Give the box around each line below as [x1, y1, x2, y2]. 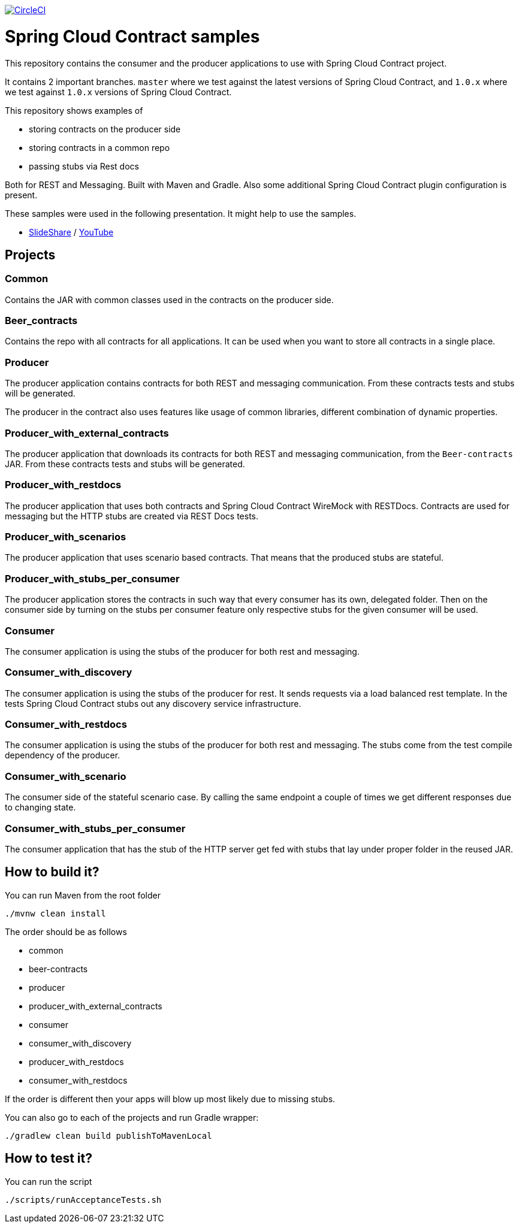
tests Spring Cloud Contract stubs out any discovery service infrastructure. [5, 698, 301, 709]
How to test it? [5, 1151, 92, 1166]
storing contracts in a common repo [29, 142, 170, 153]
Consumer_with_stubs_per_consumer [5, 822, 186, 834]
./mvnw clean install [5, 908, 106, 918]
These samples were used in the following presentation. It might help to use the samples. [5, 208, 357, 219]
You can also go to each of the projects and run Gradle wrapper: [5, 1112, 259, 1123]
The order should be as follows [5, 926, 127, 937]
